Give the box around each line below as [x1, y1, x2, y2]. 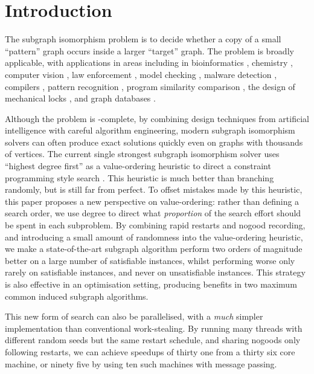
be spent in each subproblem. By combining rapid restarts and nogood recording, [5, 219, 306, 231]
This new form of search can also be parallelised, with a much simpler [5, 310, 263, 323]
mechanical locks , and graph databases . [5, 92, 156, 105]
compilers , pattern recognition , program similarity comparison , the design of [5, 80, 295, 92]
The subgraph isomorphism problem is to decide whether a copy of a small [5, 33, 281, 45]
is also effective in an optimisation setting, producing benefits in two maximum [5, 278, 297, 290]
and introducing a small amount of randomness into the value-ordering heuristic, [5, 230, 303, 243]
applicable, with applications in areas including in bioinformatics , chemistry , [5, 56, 293, 69]
